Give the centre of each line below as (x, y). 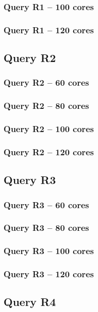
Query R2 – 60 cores (46, 82)
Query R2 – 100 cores (49, 129)
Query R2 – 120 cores (49, 151)
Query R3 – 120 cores (49, 274)
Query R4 (30, 302)
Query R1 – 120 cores (49, 29)
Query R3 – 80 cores (46, 228)
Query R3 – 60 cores (46, 204)
